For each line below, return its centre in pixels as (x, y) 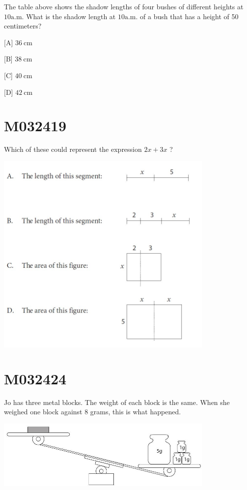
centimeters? (23, 26)
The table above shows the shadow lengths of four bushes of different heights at (124, 6)
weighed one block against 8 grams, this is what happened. (93, 412)
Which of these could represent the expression (73, 149)
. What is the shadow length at (69, 16)
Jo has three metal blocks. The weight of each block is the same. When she (117, 402)
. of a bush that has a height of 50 (187, 16)
